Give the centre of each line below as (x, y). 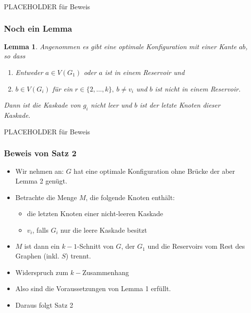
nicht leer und (111, 105)
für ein (63, 88)
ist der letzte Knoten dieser (180, 105)
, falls (40, 230)
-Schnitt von (95, 246)
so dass (15, 56)
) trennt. (78, 255)
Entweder (29, 72)
